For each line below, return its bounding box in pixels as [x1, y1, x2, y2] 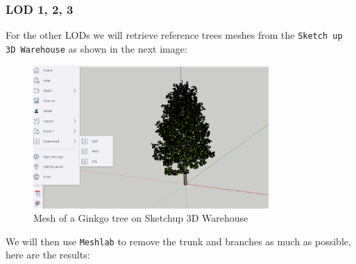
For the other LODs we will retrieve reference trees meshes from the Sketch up [6, 28, 343, 42]
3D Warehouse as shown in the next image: [6, 41, 187, 55]
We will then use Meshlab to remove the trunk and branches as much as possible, [6, 234, 351, 248]
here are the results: [6, 247, 90, 262]
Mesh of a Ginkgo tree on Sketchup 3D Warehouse [33, 211, 248, 225]
